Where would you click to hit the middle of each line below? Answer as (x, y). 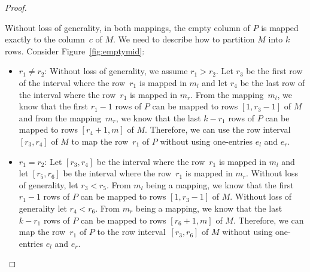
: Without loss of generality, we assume (116, 71)
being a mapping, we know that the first (220, 184)
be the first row (274, 71)
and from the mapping (60, 117)
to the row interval (131, 232)
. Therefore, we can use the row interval (218, 129)
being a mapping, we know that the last (209, 208)
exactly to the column (45, 39)
